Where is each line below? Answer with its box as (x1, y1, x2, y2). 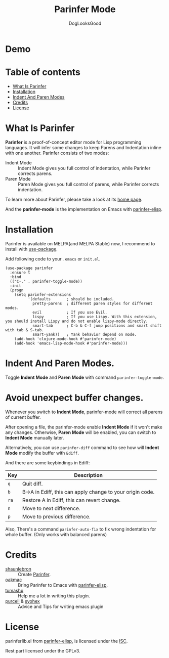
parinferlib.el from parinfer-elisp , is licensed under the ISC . (5, 638, 128, 644)
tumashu (5, 587, 24, 593)
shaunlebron (5, 565, 31, 572)
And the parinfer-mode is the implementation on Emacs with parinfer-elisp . (5, 206, 163, 212)
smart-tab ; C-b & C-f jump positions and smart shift (32, 323, 162, 328)
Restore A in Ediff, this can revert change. (22, 497, 121, 504)
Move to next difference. (22, 505, 80, 512)
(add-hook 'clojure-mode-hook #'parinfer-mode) (14, 336, 116, 341)
